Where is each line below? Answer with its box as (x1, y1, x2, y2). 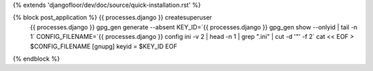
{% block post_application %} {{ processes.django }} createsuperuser (12, 14, 212, 22)
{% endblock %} (12, 55, 60, 63)
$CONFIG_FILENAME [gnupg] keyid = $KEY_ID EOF (30, 42, 178, 51)
